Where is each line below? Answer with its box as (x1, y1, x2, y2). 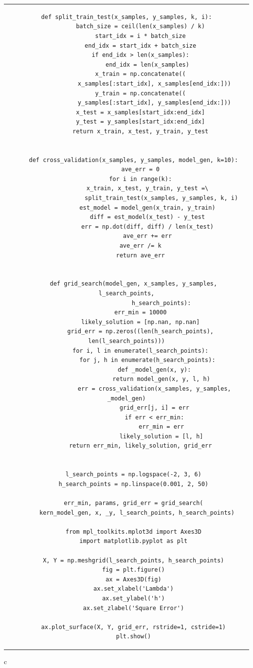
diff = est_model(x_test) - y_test (90, 214, 205, 221)
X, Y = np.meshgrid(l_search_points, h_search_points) (43, 557, 224, 564)
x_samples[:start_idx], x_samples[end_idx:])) (77, 80, 231, 87)
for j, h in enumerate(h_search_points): (79, 357, 216, 364)
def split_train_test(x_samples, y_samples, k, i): (41, 13, 212, 20)
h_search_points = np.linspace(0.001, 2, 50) (58, 480, 209, 487)
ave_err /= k (119, 242, 162, 249)
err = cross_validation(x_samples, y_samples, (77, 385, 231, 392)
